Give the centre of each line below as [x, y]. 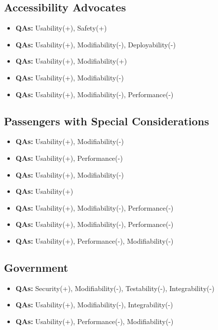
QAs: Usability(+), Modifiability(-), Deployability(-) [96, 44]
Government [36, 267]
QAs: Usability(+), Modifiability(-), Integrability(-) [94, 305]
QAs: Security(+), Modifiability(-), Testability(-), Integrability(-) [115, 288]
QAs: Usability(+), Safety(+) [61, 28]
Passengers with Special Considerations [107, 121]
